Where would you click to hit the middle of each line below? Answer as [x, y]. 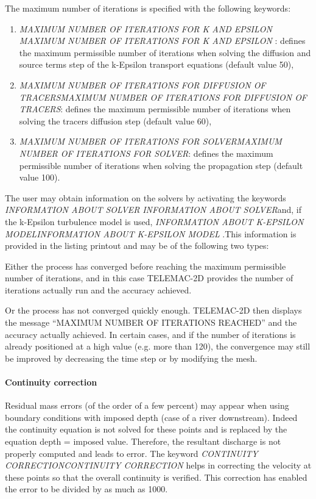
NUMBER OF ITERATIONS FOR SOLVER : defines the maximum [146, 153]
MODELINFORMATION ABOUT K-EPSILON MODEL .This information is [151, 233]
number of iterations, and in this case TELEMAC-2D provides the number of [149, 278]
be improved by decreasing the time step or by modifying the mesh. [131, 358]
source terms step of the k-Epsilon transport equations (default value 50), [156, 64]
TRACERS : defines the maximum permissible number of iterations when [155, 109]
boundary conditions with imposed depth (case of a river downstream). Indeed [151, 417]
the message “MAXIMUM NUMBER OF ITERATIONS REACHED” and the [151, 322]
